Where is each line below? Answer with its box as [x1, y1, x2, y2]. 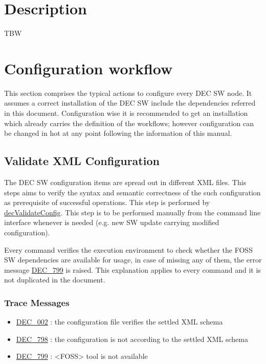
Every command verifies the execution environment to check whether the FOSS [4, 244, 253, 255]
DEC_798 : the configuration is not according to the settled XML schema [16, 333, 248, 344]
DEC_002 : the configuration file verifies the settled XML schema [16, 316, 223, 327]
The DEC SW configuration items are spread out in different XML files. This [4, 177, 247, 188]
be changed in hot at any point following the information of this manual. [4, 128, 232, 138]
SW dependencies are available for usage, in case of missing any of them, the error [4, 254, 262, 265]
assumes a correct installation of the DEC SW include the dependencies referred [4, 97, 256, 108]
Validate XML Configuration [4, 153, 160, 169]
